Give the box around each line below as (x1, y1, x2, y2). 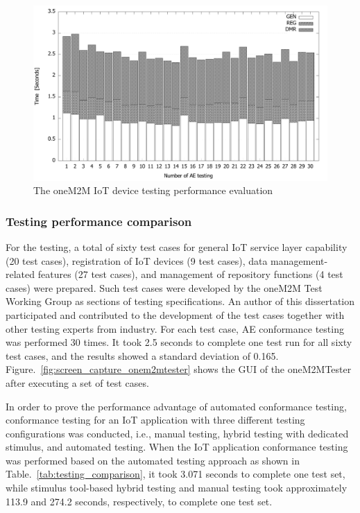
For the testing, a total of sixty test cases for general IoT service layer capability (6, 239, 348, 254)
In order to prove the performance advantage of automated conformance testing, (6, 399, 347, 413)
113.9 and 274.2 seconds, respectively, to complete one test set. (6, 494, 273, 508)
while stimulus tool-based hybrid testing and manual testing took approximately (6, 480, 348, 495)
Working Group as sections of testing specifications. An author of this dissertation (6, 294, 355, 308)
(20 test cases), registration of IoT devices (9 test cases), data (6, 253, 268, 268)
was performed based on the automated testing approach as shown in (6, 453, 300, 467)
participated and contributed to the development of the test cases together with (6, 307, 345, 322)
